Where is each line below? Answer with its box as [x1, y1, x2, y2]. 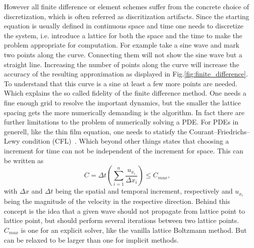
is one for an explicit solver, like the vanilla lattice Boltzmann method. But [21, 224, 247, 235]
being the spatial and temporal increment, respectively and [55, 186, 233, 196]
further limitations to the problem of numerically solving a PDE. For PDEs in [4, 117, 239, 127]
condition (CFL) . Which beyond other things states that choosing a [22, 136, 229, 146]
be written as [4, 155, 44, 165]
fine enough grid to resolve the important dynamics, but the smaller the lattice [4, 97, 241, 107]
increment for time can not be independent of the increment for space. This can [4, 145, 243, 155]
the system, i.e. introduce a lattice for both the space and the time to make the [4, 30, 242, 40]
